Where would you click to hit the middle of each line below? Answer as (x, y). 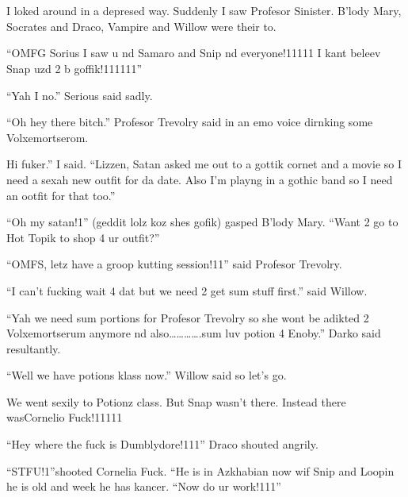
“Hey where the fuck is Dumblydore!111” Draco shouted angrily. (162, 444)
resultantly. (34, 348)
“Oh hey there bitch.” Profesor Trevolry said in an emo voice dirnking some (190, 122)
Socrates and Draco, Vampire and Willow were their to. (141, 26)
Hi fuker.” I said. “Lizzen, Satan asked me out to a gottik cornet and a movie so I (204, 164)
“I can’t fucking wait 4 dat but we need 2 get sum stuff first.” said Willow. (187, 290)
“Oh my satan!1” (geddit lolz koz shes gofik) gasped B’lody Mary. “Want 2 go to (202, 222)
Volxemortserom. (48, 137)
